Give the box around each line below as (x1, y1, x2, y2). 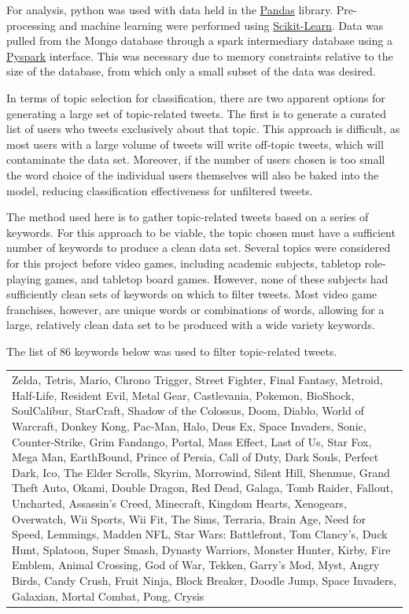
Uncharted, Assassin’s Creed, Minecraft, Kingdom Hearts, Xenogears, (12, 494, 347, 511)
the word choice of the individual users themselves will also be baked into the (6, 166, 379, 183)
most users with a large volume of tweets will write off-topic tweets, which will (6, 135, 384, 152)
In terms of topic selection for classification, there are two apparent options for (6, 89, 385, 105)
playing (6, 270, 42, 287)
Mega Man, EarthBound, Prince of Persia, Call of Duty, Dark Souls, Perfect (12, 449, 379, 465)
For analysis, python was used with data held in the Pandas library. (6, 2, 333, 17)
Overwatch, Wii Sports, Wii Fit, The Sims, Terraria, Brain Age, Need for (12, 510, 367, 527)
